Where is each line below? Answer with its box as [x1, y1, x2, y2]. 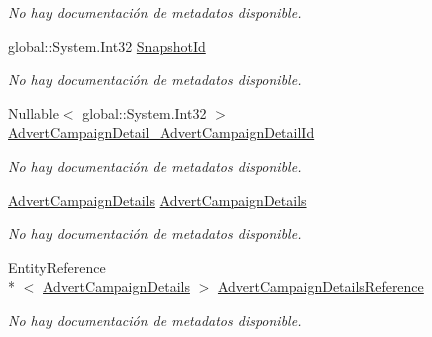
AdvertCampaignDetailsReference [217, 276, 424, 297]
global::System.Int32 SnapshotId [8, 35, 206, 56]
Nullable [8, 102, 59, 123]
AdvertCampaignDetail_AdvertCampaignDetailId [8, 122, 315, 143]
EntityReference [8, 256, 106, 277]
